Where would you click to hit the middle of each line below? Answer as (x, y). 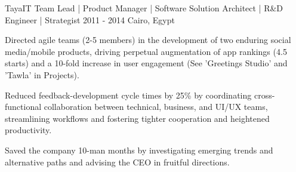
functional (23, 107)
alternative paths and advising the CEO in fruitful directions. (117, 162)
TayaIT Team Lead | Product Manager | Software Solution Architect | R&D (144, 8)
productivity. (28, 130)
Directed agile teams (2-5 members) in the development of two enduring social (148, 40)
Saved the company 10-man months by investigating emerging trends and (139, 150)
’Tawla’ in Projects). (42, 74)
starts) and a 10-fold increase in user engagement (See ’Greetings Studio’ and (146, 63)
